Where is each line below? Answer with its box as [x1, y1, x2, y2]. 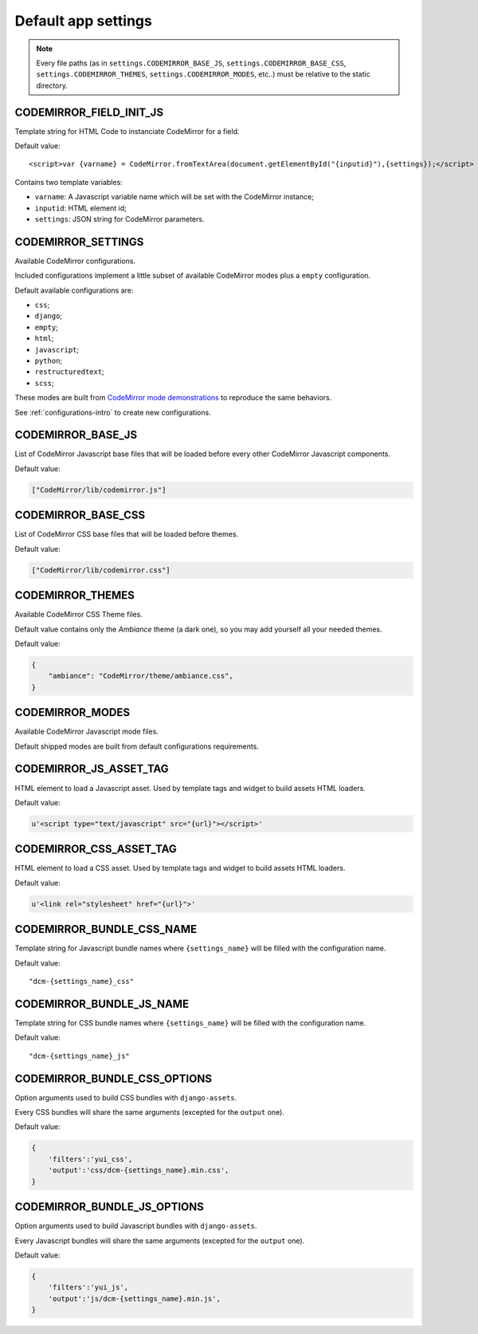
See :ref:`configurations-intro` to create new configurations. [14, 407, 211, 417]
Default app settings [14, 12, 153, 30]
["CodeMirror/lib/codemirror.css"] [31, 565, 170, 574]
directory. [36, 81, 68, 90]
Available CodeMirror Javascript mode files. [14, 726, 159, 737]
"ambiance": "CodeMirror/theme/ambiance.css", [48, 671, 234, 681]
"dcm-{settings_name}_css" [29, 977, 135, 986]
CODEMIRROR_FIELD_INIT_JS [14, 105, 163, 119]
